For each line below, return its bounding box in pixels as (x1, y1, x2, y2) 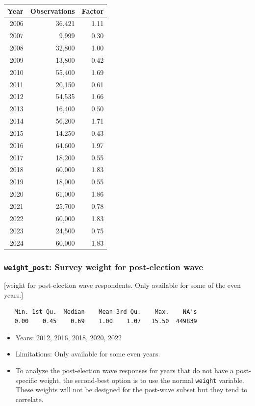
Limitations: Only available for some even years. (15, 349, 160, 359)
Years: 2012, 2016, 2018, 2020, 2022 (15, 332, 122, 342)
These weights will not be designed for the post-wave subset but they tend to (15, 384, 248, 395)
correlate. (15, 394, 44, 404)
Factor (81, 5, 104, 16)
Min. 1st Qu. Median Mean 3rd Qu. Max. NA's (14, 308, 197, 315)
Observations (30, 5, 75, 16)
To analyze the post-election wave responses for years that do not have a (15, 365, 234, 375)
